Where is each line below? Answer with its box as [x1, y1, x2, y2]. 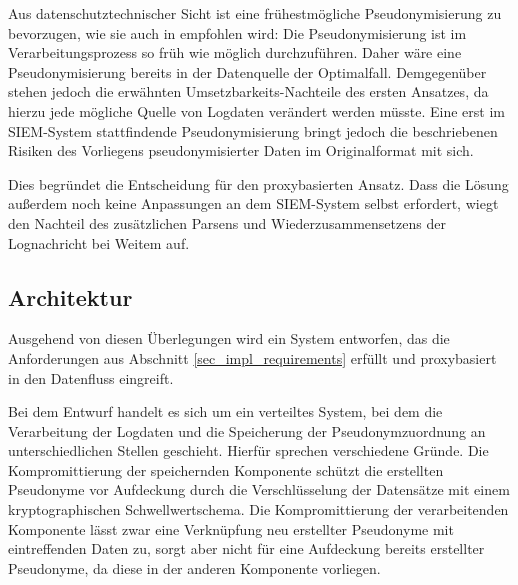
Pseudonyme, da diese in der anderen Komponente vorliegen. [8, 557, 381, 578]
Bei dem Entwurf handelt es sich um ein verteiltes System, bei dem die [8, 401, 443, 422]
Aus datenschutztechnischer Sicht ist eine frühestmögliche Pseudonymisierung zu [8, 3, 502, 23]
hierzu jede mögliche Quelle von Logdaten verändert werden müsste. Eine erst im [8, 100, 505, 121]
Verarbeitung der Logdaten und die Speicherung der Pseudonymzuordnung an [8, 420, 486, 441]
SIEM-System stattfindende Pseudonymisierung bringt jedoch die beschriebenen [8, 120, 498, 141]
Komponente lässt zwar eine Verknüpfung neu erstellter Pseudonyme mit [8, 518, 454, 539]
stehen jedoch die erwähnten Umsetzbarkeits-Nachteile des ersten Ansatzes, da [8, 81, 489, 102]
